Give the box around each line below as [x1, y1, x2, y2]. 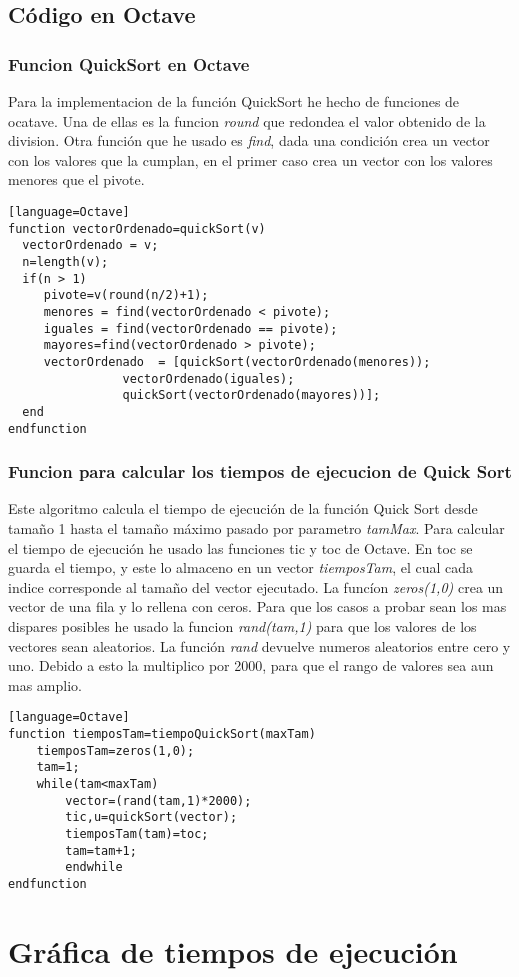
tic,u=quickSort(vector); [65, 810, 238, 825]
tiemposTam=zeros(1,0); [36, 743, 195, 758]
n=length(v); [22, 254, 109, 269]
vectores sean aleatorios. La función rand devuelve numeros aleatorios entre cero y [8, 635, 511, 656]
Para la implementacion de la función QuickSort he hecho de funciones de [8, 91, 460, 111]
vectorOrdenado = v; [22, 238, 159, 253]
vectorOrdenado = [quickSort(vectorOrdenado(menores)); [43, 354, 431, 369]
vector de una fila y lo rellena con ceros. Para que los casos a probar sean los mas [8, 596, 507, 617]
